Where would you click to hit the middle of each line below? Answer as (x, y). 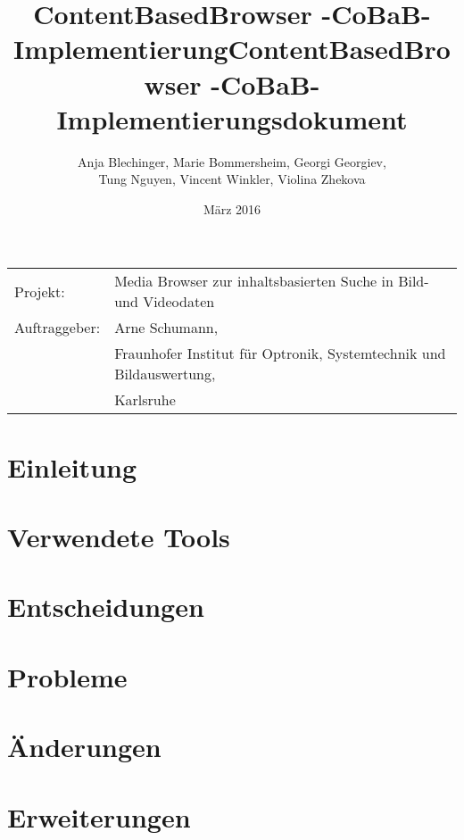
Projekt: (40, 291)
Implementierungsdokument (232, 118)
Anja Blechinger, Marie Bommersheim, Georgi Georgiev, (232, 161)
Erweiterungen (99, 816)
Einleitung (72, 466)
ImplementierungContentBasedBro (232, 49)
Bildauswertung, (165, 374)
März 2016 (232, 208)
